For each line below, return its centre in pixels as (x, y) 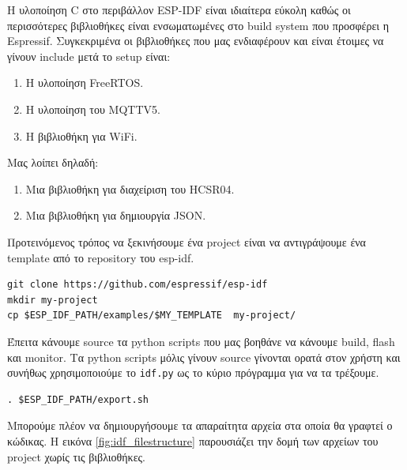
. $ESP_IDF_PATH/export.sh (78, 399)
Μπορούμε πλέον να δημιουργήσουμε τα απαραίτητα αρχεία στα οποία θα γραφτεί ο (200, 425)
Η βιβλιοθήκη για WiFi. (81, 135)
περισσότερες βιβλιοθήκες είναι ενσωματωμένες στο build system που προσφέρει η (198, 25)
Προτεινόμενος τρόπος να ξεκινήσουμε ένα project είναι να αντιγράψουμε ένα (187, 241)
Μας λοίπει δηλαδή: (53, 162)
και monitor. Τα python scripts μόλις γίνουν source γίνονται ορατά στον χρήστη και (204, 357)
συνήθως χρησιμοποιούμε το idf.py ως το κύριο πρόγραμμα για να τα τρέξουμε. (193, 372)
